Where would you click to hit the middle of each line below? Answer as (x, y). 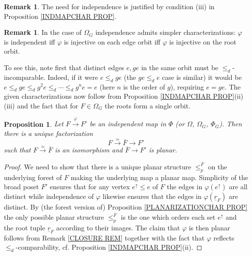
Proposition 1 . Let (34, 124)
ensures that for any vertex (90, 187)
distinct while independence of (49, 196)
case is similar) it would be (202, 77)
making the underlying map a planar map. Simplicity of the (159, 177)
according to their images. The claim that (118, 227)
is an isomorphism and (89, 150)
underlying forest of (33, 177)
